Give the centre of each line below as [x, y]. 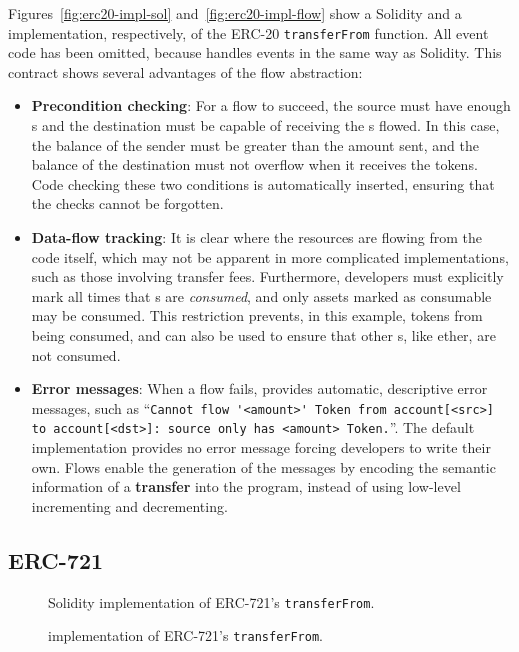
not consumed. [76, 354]
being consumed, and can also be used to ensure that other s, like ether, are [263, 334]
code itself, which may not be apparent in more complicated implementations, [270, 256]
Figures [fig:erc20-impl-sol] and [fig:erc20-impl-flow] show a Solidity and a [235, 13]
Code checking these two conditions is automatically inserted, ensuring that [263, 183]
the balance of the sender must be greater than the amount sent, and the [255, 144]
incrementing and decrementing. [129, 505]
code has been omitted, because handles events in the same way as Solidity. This [255, 52]
